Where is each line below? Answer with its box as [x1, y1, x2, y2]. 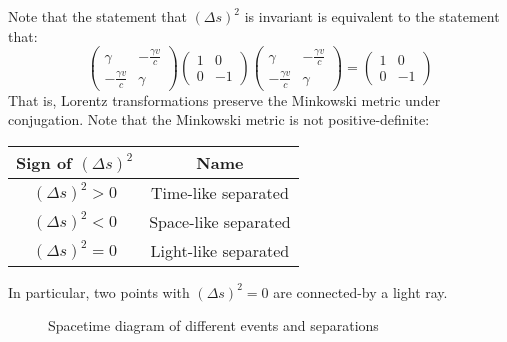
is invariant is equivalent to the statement [244, 6, 500, 26]
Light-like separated [150, 238, 290, 262]
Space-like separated [149, 209, 291, 233]
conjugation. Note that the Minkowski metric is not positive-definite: [8, 109, 430, 130]
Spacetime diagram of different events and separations [48, 315, 379, 336]
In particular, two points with [8, 281, 190, 302]
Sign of [16, 150, 72, 174]
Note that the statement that [8, 6, 187, 26]
